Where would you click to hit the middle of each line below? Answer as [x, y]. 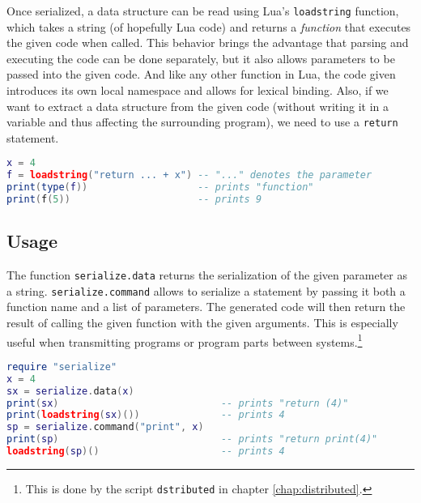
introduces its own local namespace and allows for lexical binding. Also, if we [198, 90]
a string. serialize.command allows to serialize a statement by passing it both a [206, 290]
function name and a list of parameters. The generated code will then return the [206, 307]
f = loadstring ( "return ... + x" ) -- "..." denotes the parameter [189, 175]
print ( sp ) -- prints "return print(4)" [192, 439]
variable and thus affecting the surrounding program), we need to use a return [202, 122]
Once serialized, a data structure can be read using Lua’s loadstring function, [203, 11]
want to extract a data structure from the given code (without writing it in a [198, 106]
